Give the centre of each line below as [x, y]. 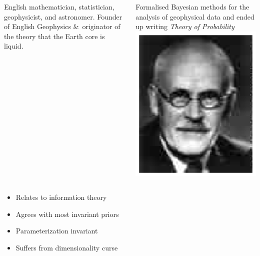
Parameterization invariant [57, 231]
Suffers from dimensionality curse [67, 247]
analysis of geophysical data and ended [195, 16]
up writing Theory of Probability [185, 26]
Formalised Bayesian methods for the [192, 7]
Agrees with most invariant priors [67, 214]
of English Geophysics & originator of [62, 26]
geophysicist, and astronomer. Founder [63, 16]
